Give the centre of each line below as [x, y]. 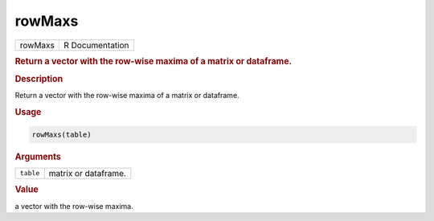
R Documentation [96, 45]
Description [39, 79]
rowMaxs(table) [61, 134]
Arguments [38, 157]
